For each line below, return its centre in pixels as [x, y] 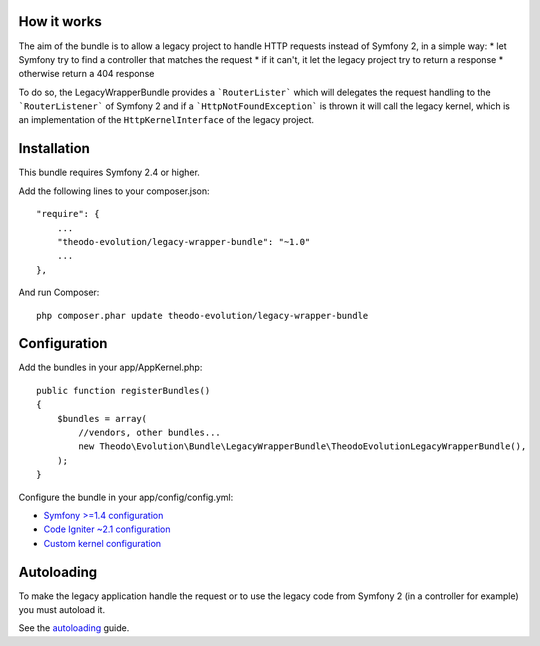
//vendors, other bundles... [150, 432]
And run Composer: [59, 292]
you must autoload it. [61, 609]
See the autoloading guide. [74, 628]
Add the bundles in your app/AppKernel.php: [110, 367]
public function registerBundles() [123, 390]
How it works [60, 21]
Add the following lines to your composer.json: [114, 191]
